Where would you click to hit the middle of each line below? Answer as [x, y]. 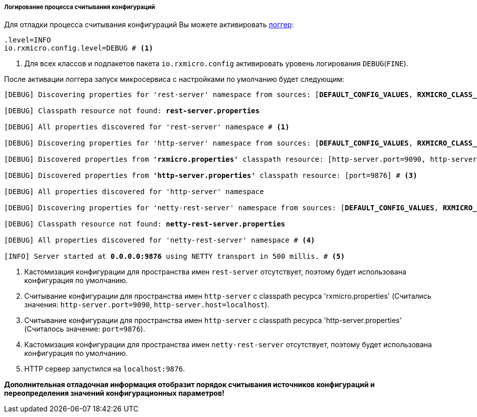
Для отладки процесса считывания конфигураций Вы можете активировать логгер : [149, 25]
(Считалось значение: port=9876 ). [85, 329]
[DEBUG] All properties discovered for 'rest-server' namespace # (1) [147, 127]
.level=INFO [28, 40]
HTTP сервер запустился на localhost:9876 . [105, 369]
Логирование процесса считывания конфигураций [80, 7]
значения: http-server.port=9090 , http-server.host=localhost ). [147, 305]
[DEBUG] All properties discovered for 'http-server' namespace [134, 192]
